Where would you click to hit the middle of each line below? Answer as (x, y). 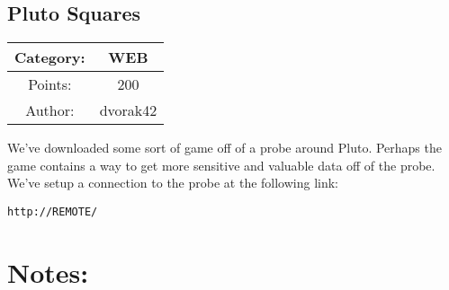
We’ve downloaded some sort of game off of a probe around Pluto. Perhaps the (224, 148)
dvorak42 (128, 110)
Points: (50, 84)
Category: (50, 57)
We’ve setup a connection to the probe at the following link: (173, 183)
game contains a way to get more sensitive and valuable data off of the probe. (221, 165)
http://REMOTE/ (53, 211)
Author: (50, 110)
